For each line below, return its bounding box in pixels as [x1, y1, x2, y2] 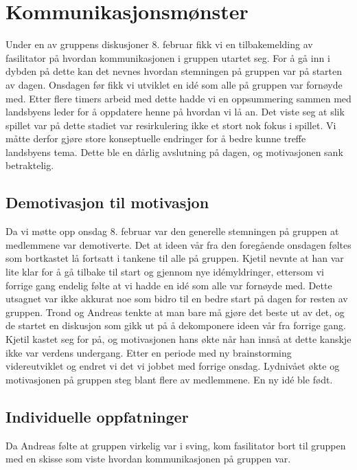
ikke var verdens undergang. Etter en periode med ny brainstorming [5, 345, 292, 359]
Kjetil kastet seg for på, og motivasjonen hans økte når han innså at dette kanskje [5, 332, 352, 346]
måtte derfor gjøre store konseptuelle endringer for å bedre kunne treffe [5, 131, 306, 146]
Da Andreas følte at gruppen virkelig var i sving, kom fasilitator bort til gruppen [5, 438, 346, 452]
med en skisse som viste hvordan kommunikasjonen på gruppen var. [5, 451, 291, 466]
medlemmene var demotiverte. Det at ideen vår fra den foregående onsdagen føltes [5, 237, 352, 251]
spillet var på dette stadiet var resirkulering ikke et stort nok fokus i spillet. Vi [5, 117, 336, 132]
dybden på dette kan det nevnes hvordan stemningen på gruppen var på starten [5, 64, 343, 78]
